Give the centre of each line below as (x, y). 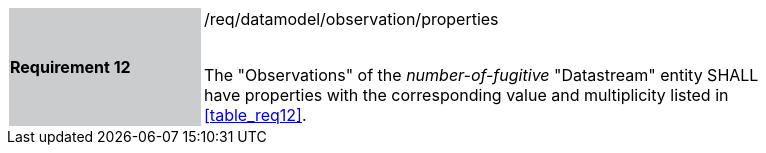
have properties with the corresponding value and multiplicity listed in (466, 95)
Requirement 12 (70, 67)
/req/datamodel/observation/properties (351, 19)
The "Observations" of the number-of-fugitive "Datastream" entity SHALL (481, 75)
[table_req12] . (255, 115)
